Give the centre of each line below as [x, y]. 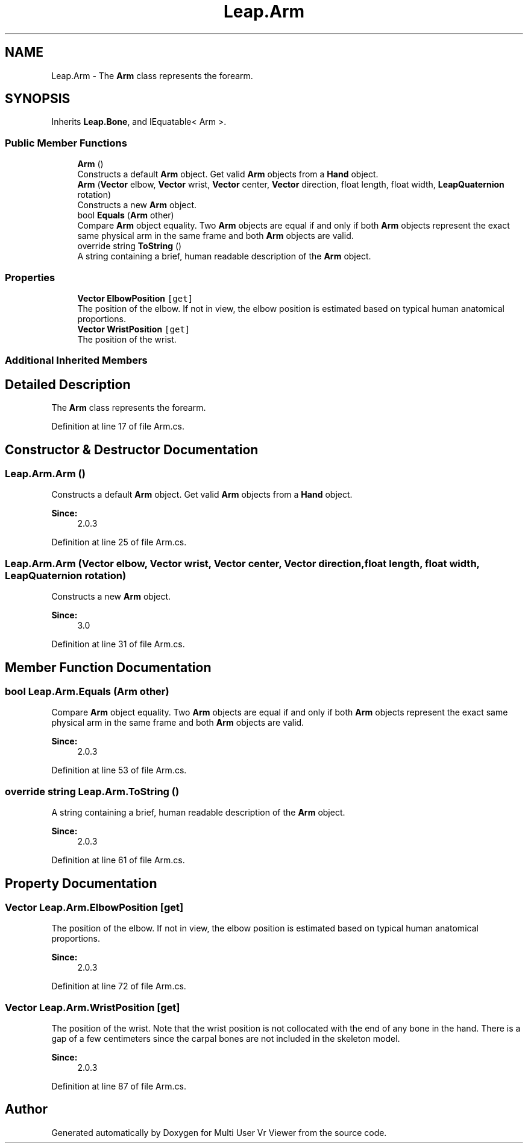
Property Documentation [81, 883]
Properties [30, 277]
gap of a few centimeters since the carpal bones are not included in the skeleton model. [226, 1039]
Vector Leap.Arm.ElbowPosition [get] [94, 907]
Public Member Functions [66, 143]
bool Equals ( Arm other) [126, 215]
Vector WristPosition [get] [134, 329]
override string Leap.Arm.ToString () [92, 791]
